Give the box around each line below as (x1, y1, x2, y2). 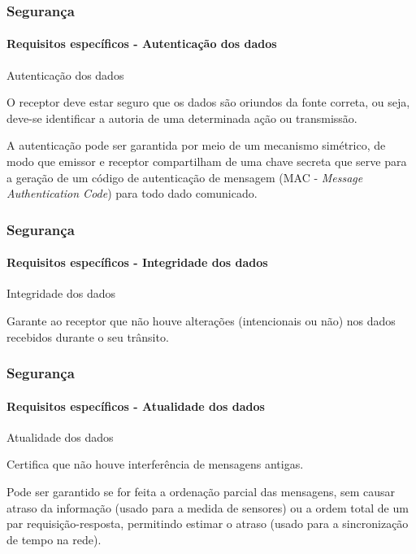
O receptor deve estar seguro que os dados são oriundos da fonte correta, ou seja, (6, 94, 410, 111)
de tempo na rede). (6, 530, 102, 547)
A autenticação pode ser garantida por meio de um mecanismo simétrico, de (6, 137, 386, 154)
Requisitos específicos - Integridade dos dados (6, 254, 268, 271)
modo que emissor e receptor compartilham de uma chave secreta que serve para (6, 153, 407, 170)
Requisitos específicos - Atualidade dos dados (6, 397, 265, 414)
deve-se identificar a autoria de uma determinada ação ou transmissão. (6, 109, 357, 126)
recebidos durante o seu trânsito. (6, 328, 169, 345)
